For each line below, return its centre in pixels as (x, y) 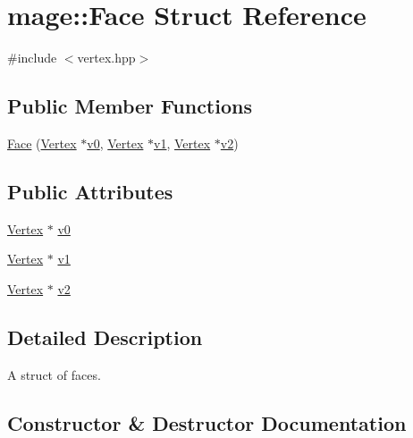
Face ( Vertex (42, 143)
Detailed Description (105, 337)
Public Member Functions (130, 106)
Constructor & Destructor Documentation (207, 422)
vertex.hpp (106, 58)
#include (32, 58)
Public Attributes (90, 191)
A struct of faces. (54, 374)
